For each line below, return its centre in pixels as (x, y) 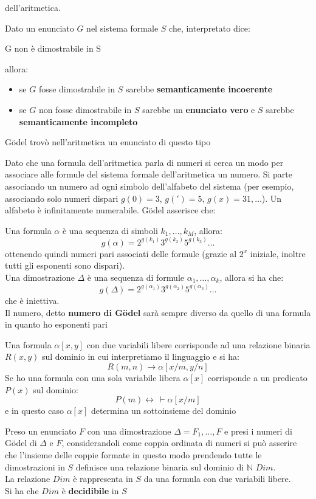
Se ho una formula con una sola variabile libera (93, 377)
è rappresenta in (103, 479)
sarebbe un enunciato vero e (199, 109)
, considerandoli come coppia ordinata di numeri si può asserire (179, 443)
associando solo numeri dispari (62, 198)
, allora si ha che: (252, 277)
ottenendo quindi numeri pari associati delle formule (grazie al (121, 253)
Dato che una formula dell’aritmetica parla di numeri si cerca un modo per (144, 162)
